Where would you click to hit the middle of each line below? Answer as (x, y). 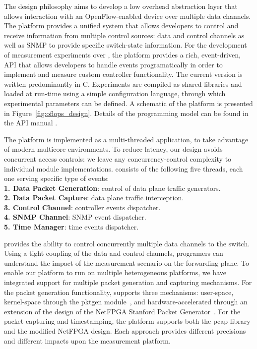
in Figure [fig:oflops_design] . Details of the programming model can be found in (126, 113)
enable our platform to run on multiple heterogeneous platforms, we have (115, 272)
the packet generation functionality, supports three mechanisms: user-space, (119, 292)
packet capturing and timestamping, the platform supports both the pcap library (127, 321)
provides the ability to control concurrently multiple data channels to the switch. (127, 243)
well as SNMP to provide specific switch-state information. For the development (126, 45)
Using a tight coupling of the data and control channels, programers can (114, 253)
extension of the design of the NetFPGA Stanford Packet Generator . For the (122, 311)
